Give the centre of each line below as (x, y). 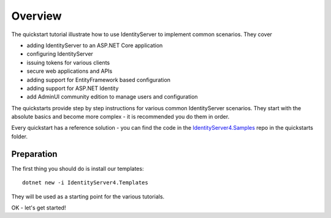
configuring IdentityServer (60, 54)
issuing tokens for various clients (68, 62)
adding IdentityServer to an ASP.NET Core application (95, 45)
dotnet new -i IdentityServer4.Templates (85, 183)
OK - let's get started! (39, 208)
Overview (36, 16)
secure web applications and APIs (70, 71)
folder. (19, 136)
